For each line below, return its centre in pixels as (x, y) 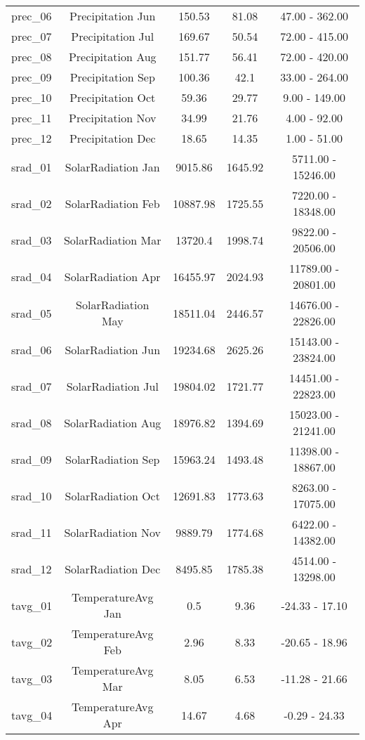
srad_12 (32, 569)
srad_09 (32, 459)
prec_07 (32, 36)
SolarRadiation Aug (113, 422)
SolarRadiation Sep (112, 459)
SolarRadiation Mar (112, 240)
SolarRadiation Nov (113, 532)
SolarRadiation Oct (112, 495)
